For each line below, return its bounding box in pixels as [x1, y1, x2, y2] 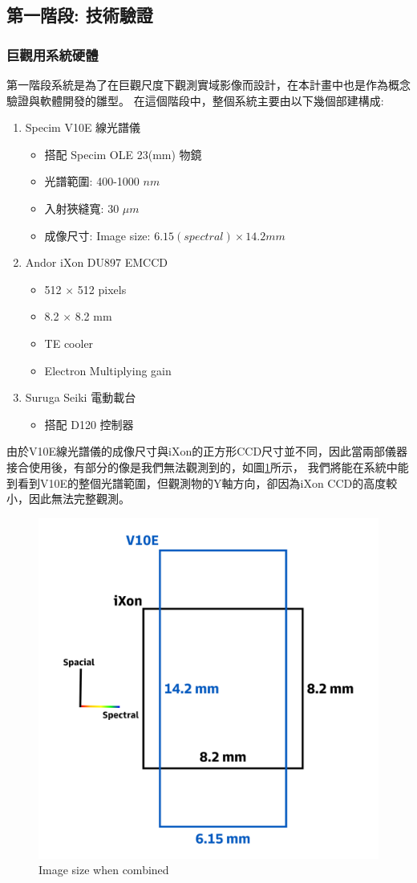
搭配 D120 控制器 [44, 415, 134, 432]
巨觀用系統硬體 [6, 44, 99, 64]
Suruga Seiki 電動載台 [25, 389, 136, 406]
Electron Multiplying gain [44, 362, 172, 378]
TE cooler [44, 334, 94, 351]
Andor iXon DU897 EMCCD [25, 254, 168, 271]
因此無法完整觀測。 [28, 490, 130, 507]
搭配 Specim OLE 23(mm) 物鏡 [44, 145, 202, 162]
